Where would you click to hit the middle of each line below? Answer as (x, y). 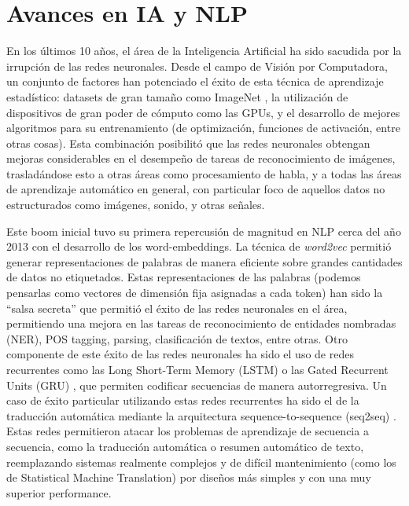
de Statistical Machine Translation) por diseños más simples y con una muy (189, 477)
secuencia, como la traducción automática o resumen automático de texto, (185, 446)
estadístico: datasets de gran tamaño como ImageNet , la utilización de (177, 96)
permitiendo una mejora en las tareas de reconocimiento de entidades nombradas (201, 323)
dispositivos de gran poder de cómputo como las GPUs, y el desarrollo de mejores (203, 112)
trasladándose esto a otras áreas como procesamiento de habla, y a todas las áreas (204, 173)
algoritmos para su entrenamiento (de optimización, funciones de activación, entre (203, 128)
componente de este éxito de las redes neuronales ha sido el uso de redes (180, 354)
